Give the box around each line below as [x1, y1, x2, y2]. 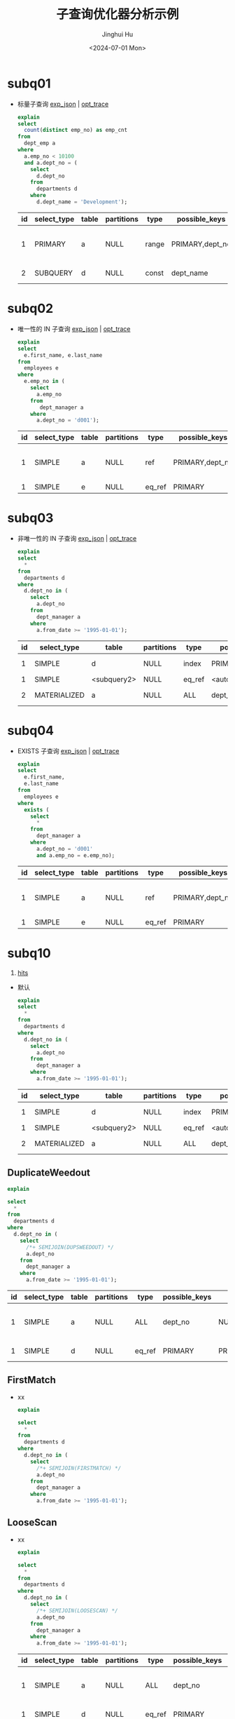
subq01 [7, 75, 51, 91]
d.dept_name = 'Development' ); [36, 198, 128, 205]
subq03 [7, 510, 54, 526]
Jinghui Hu [101, 29, 134, 39]
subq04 [7, 722, 55, 739]
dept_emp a [24, 140, 56, 147]
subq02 [7, 301, 54, 316]
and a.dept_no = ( [24, 159, 78, 166]
